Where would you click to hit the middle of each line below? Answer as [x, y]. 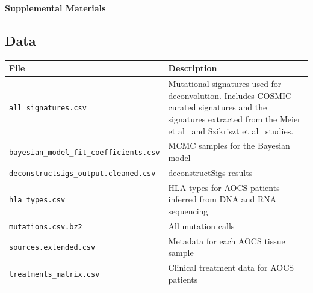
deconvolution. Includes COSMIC [230, 95]
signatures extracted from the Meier [234, 119]
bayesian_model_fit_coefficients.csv [85, 153]
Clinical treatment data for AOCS [231, 267]
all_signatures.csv [48, 108]
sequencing [188, 210]
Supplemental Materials [55, 8]
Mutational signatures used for [225, 84]
